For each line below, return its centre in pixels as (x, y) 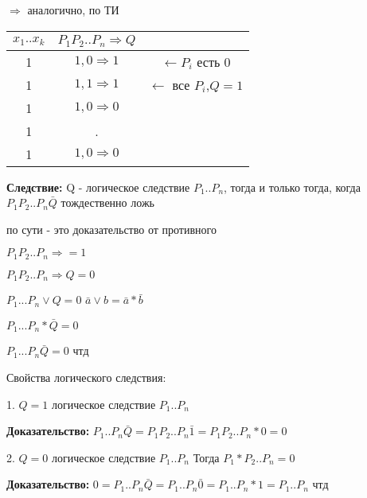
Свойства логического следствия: (86, 377)
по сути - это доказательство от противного (111, 229)
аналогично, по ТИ (73, 10)
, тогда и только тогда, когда (292, 187)
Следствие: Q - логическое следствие (98, 187)
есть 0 (214, 61)
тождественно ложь (107, 202)
